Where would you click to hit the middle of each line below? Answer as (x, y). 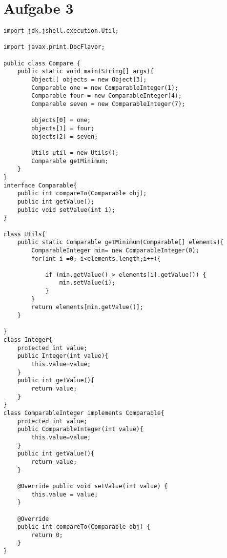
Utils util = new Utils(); (75, 153)
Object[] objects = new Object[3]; (89, 80)
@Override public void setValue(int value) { (93, 486)
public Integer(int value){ (63, 356)
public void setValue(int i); (66, 210)
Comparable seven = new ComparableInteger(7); (108, 104)
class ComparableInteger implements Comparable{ (84, 413)
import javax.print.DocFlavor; (54, 47)
